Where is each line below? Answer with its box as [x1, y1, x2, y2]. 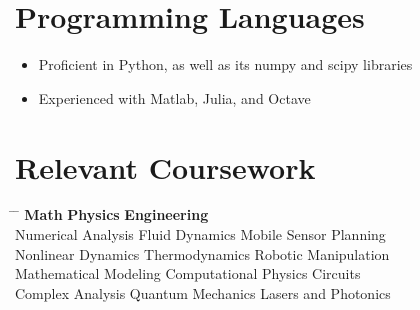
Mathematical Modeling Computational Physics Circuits [15, 263, 361, 284]
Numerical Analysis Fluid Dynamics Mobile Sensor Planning [15, 224, 386, 245]
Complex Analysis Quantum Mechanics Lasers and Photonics [15, 282, 391, 303]
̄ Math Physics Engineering [15, 204, 209, 225]
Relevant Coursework [15, 146, 316, 187]
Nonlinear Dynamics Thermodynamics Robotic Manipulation [15, 243, 390, 264]
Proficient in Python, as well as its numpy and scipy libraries [38, 54, 413, 75]
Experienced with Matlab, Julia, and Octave [38, 87, 311, 108]
